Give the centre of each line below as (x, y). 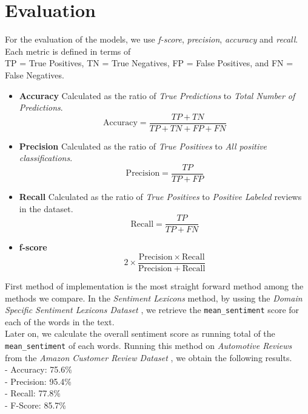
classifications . (46, 158)
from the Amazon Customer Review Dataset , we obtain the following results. (149, 357)
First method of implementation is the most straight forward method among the (154, 285)
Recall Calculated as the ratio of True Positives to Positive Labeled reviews (160, 196)
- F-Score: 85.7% (35, 405)
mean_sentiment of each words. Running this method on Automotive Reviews (149, 345)
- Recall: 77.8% (33, 393)
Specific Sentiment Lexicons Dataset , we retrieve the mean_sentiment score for (152, 310)
